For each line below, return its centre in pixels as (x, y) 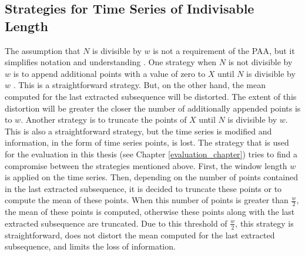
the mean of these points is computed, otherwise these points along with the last (150, 212)
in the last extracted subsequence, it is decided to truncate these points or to (143, 188)
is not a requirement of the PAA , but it (224, 50)
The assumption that (43, 50)
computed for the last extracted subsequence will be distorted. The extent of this (151, 96)
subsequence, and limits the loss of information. (90, 246)
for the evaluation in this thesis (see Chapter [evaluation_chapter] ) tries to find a (151, 154)
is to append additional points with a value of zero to (109, 73)
